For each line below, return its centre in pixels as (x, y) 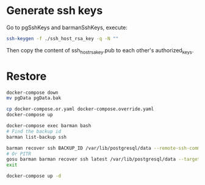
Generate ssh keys (55, 11)
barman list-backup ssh (37, 137)
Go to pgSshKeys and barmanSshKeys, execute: (67, 27)
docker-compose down (33, 92)
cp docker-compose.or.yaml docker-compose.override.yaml (80, 109)
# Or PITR (19, 154)
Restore (27, 76)
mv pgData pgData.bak (34, 98)
